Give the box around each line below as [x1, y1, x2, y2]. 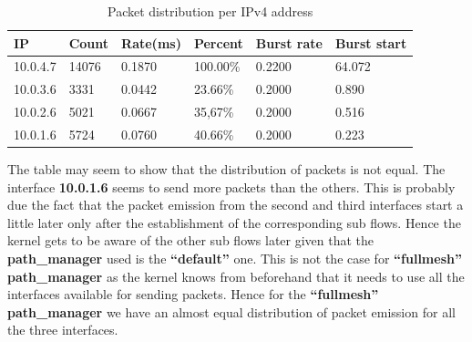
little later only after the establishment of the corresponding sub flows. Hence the [7, 212, 461, 232]
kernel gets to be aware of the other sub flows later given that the [7, 231, 375, 250]
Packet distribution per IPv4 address [108, 2, 313, 20]
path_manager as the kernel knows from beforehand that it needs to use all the [7, 266, 465, 285]
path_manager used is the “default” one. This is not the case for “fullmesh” [7, 249, 462, 268]
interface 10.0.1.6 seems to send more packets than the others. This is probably [7, 177, 456, 196]
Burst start [334, 33, 407, 52]
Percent [193, 33, 243, 52]
